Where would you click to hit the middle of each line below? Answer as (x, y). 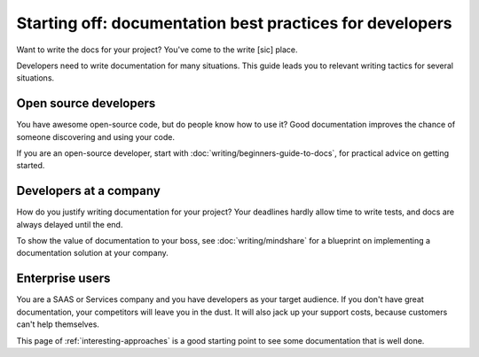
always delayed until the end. (70, 224)
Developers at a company (89, 191)
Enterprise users (63, 279)
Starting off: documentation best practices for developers (234, 23)
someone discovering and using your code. (95, 136)
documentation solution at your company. (92, 253)
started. (31, 166)
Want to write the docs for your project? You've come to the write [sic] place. (157, 50)
